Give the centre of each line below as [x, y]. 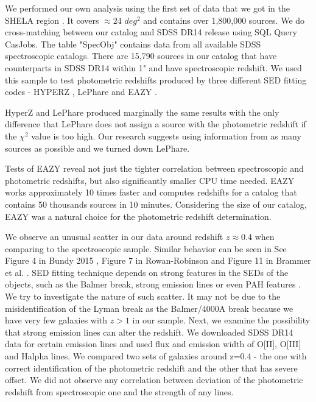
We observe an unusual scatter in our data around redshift [114, 237]
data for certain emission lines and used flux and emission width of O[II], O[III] [153, 344]
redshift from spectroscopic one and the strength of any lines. [119, 391]
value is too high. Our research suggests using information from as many [166, 136]
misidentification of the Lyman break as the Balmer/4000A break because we [149, 308]
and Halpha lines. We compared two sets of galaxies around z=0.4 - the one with [156, 356]
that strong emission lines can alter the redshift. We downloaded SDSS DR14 [149, 332]
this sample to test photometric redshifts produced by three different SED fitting [156, 79]
